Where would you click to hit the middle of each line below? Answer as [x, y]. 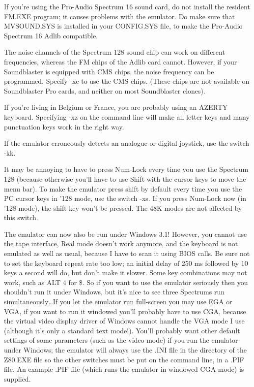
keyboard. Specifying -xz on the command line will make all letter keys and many [127, 116]
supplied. [17, 378]
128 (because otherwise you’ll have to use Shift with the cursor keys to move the [125, 178]
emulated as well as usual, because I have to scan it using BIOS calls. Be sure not [127, 253]
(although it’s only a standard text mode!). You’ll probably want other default [122, 330]
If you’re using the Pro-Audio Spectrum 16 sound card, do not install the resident [127, 6]
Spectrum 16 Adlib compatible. [51, 35]
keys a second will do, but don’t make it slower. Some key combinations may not [126, 273]
